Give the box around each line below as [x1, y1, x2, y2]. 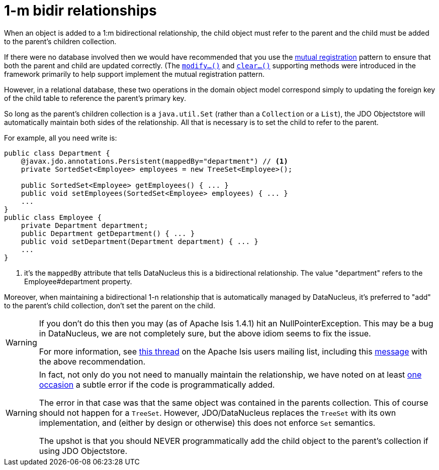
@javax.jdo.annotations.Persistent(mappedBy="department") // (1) [21, 157, 288, 165]
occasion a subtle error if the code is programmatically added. [39, 379, 275, 390]
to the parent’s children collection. [4, 37, 117, 46]
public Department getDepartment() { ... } [21, 229, 195, 238]
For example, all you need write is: [4, 133, 117, 142]
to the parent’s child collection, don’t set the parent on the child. [4, 301, 215, 310]
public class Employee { [4, 213, 102, 221]
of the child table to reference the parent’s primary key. [4, 93, 186, 102]
